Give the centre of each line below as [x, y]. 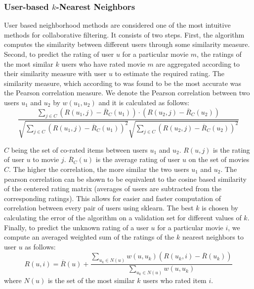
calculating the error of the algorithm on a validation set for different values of [123, 217]
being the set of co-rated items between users [79, 149]
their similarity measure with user [55, 73]
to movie [46, 159]
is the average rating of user [138, 159]
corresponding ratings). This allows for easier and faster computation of [112, 198]
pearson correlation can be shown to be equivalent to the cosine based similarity [125, 179]
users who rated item [175, 280]
